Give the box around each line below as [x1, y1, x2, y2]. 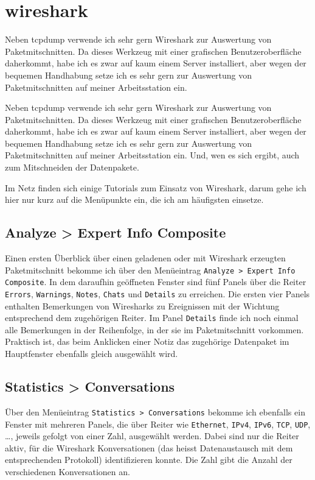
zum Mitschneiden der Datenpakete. [5, 161, 139, 174]
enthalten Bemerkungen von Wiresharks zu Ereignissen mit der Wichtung [5, 299, 280, 312]
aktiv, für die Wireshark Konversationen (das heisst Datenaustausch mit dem [5, 441, 293, 454]
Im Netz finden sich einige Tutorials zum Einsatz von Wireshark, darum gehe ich [5, 181, 306, 194]
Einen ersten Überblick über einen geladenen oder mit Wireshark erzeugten [5, 252, 286, 264]
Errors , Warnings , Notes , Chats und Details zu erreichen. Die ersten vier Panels [5, 287, 310, 300]
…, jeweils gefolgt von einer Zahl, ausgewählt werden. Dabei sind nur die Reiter [5, 429, 299, 442]
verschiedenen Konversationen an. [5, 465, 130, 478]
